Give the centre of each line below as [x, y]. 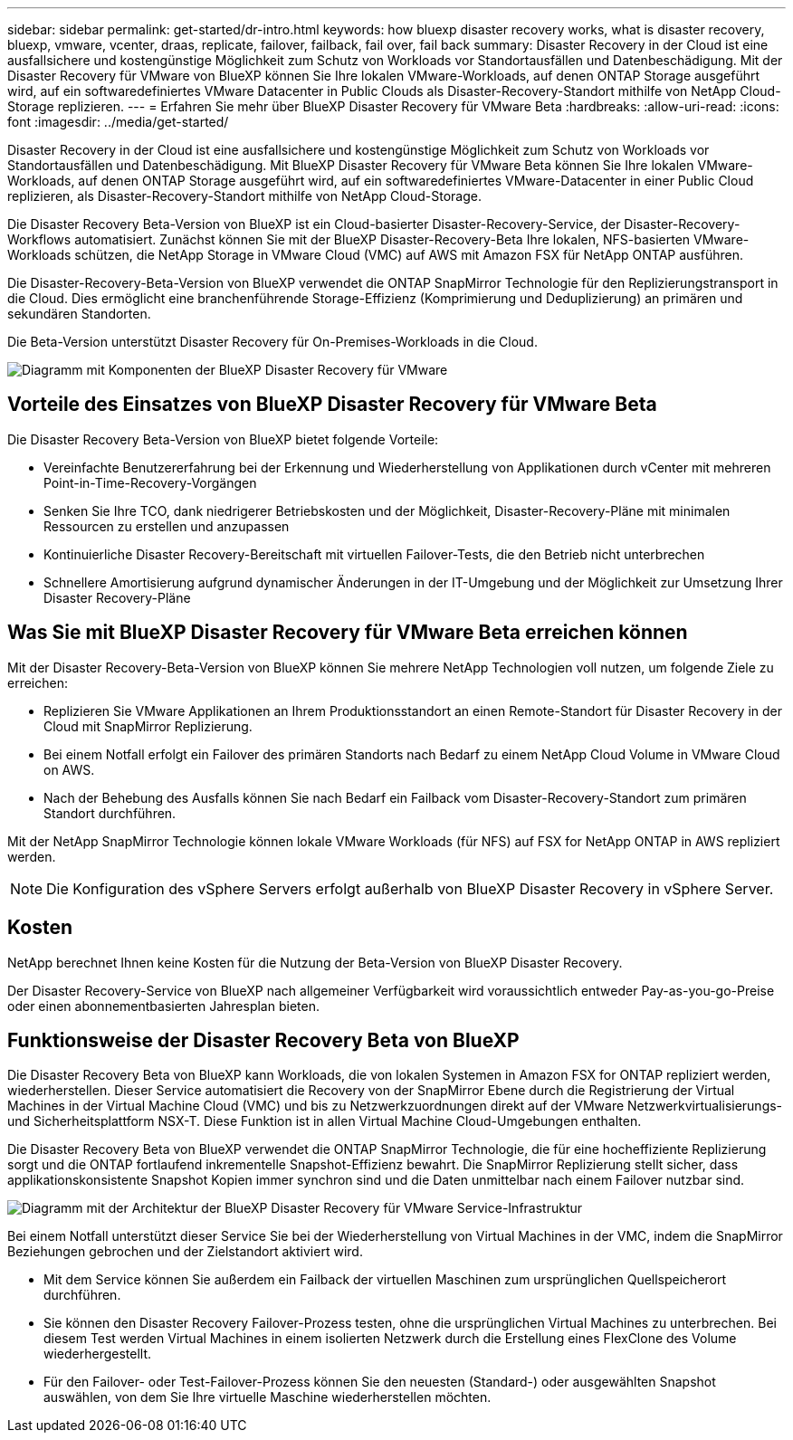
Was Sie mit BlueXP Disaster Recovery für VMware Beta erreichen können [348, 633]
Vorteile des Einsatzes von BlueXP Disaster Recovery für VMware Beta [332, 405]
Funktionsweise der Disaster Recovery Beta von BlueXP [263, 1040]
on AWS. [69, 769]
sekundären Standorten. [79, 314]
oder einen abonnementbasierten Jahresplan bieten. [163, 1006]
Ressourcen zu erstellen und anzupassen [167, 526]
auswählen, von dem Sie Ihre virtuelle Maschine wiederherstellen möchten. [268, 1397]
